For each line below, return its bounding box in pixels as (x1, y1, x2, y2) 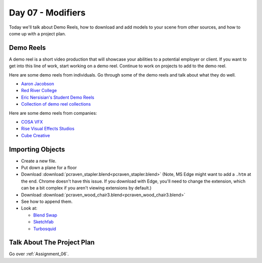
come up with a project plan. (9, 31, 66, 36)
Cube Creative (21, 132, 50, 138)
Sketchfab (33, 219, 54, 225)
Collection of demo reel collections (21, 101, 91, 107)
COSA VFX (21, 119, 43, 124)
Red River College (21, 88, 57, 93)
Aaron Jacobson (21, 81, 54, 87)
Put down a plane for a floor (21, 165, 77, 170)
